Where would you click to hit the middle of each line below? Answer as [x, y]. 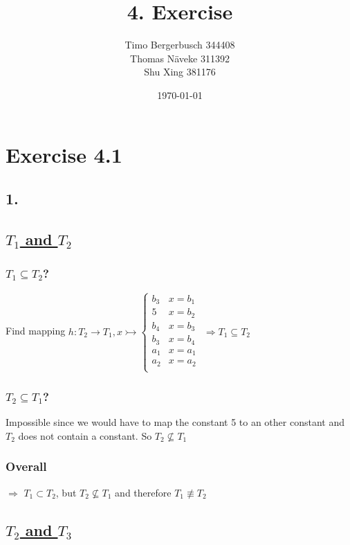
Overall [26, 466]
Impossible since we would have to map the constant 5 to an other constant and [175, 422]
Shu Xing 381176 [180, 72]
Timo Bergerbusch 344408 [180, 45]
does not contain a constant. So [85, 435]
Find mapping [36, 331]
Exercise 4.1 [64, 154]
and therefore [143, 492]
